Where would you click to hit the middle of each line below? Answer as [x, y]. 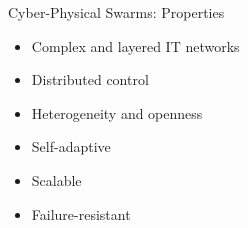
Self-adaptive [71, 146]
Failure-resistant [81, 213]
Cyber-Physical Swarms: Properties [116, 12]
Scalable [56, 179]
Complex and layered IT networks [135, 45]
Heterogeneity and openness [117, 112]
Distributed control [90, 79]
